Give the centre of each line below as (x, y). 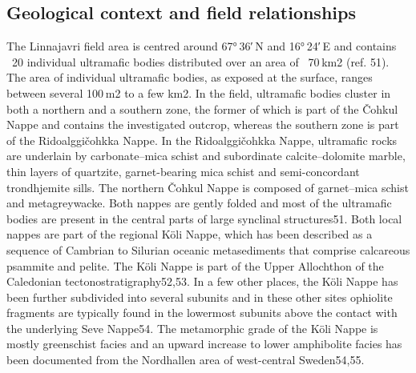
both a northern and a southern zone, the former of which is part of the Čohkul (202, 108)
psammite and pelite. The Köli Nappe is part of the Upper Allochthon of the (195, 265)
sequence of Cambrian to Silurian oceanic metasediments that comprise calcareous (208, 249)
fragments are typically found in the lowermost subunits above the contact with (202, 313)
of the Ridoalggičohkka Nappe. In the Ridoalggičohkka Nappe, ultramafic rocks (202, 140)
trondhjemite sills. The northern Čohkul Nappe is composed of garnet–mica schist (208, 187)
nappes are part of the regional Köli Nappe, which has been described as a (190, 234)
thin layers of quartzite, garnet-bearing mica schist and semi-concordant (183, 171)
